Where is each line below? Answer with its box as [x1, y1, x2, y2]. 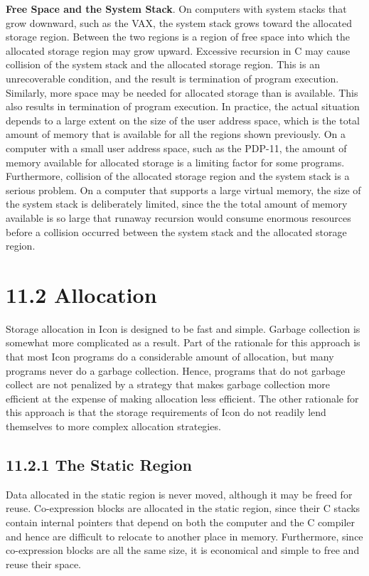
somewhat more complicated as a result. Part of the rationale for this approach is [6, 335, 360, 350]
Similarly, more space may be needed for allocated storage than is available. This [6, 85, 358, 100]
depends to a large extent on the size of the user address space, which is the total [6, 112, 360, 127]
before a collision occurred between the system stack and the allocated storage [6, 224, 347, 239]
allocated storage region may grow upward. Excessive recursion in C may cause [6, 43, 351, 58]
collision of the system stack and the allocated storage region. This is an [6, 57, 320, 72]
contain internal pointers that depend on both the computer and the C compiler [6, 514, 355, 529]
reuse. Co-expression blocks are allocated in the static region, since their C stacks [6, 501, 360, 516]
